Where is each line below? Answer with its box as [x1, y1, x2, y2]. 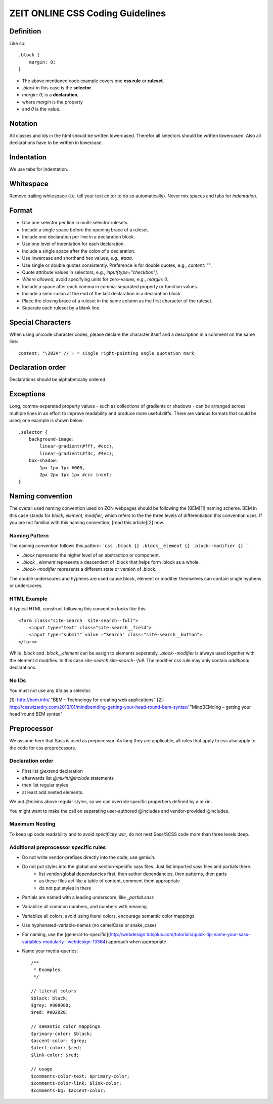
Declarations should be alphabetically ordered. [9, 376, 107, 383]
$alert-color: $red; [31, 1045, 82, 1051]
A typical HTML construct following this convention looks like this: [9, 606, 147, 612]
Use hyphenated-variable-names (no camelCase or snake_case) [22, 922, 157, 928]
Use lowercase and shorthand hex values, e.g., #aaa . [22, 255, 133, 261]
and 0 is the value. [22, 106, 61, 112]
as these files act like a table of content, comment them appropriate [39, 878, 180, 884]
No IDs [9, 677, 26, 684]
